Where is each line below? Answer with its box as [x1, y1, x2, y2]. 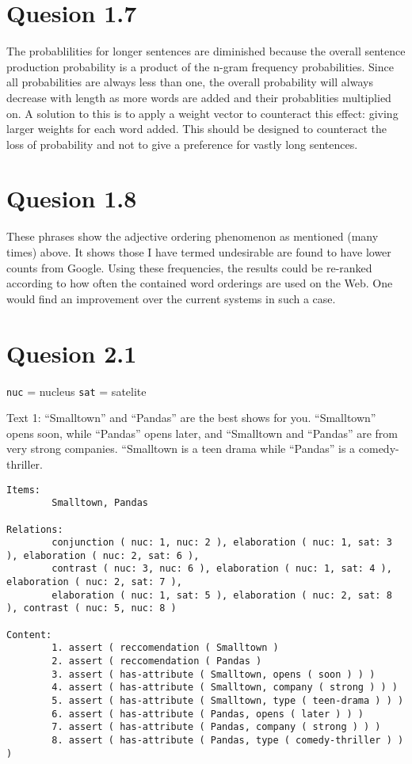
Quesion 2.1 [6, 336, 137, 369]
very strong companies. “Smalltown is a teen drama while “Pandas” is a [6, 440, 356, 457]
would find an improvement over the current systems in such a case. [6, 290, 336, 306]
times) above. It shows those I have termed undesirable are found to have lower [6, 244, 391, 260]
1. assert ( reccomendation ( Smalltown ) [51, 642, 279, 654]
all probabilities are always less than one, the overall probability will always [6, 74, 373, 90]
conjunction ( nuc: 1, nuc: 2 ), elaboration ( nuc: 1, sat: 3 [51, 537, 392, 549]
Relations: [6, 523, 63, 535]
